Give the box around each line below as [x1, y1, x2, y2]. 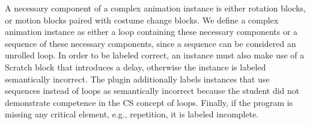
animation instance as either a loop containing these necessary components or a [5, 25, 298, 38]
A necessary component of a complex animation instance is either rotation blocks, [5, 2, 306, 14]
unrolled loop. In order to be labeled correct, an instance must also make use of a [5, 49, 305, 61]
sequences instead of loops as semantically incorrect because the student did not [5, 84, 300, 97]
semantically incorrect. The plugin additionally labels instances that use [5, 72, 270, 85]
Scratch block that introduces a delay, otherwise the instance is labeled [5, 60, 266, 73]
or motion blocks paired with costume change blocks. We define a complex [5, 13, 279, 26]
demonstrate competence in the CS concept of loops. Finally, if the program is [5, 96, 293, 108]
